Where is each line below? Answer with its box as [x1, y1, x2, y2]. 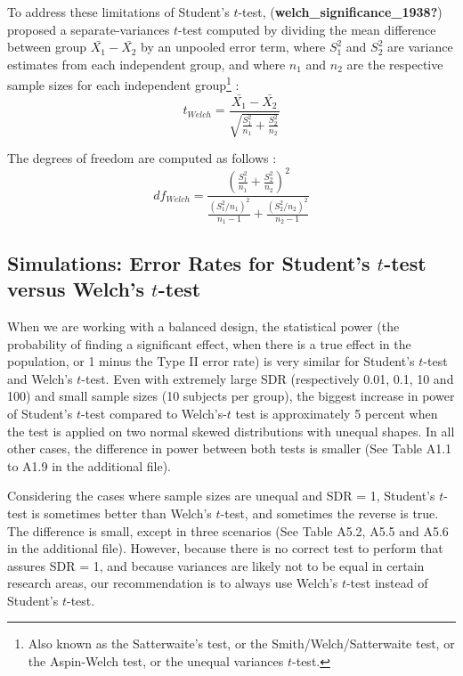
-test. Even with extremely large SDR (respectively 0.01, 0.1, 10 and [81, 369, 454, 387]
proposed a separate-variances [7, 20, 170, 38]
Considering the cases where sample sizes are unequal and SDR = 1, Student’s [7, 486, 435, 505]
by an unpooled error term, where [141, 37, 326, 56]
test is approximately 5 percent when [235, 403, 438, 422]
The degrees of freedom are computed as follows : [7, 149, 277, 167]
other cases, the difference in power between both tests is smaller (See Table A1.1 [7, 439, 452, 458]
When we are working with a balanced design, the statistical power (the [7, 316, 400, 335]
